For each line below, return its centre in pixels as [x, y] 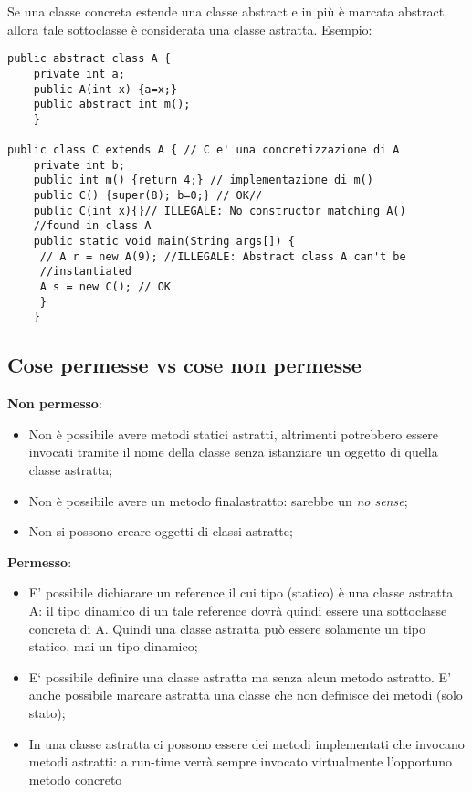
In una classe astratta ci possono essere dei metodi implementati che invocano [246, 743]
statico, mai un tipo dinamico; [113, 646]
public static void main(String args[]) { [164, 242]
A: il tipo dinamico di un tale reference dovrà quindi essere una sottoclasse [238, 610]
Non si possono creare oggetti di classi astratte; [161, 531]
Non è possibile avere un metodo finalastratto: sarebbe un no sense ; [218, 500]
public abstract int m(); [112, 105]
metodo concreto [75, 779]
